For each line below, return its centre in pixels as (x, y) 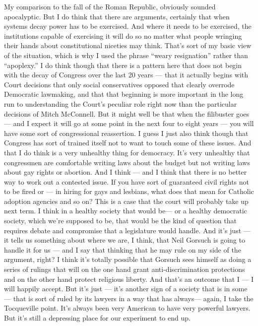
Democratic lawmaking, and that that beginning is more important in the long (124, 94)
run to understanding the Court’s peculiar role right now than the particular (121, 103)
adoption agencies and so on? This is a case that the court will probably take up (126, 201)
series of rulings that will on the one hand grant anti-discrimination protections (125, 269)
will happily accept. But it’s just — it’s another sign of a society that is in (117, 289)
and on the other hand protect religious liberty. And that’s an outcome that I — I (129, 279)
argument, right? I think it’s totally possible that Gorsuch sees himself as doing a (128, 259)
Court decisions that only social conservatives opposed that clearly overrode (119, 84)
